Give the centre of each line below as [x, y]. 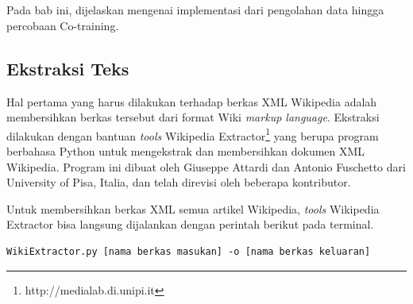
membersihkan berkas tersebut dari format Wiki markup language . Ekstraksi [193, 117]
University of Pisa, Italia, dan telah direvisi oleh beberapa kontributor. [179, 182]
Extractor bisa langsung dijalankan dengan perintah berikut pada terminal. [190, 224]
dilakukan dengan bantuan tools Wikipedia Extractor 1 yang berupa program [193, 134]
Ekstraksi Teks [68, 68]
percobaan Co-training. [63, 25]
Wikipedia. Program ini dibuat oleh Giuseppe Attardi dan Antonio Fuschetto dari [206, 166]
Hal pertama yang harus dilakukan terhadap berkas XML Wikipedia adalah [192, 101]
